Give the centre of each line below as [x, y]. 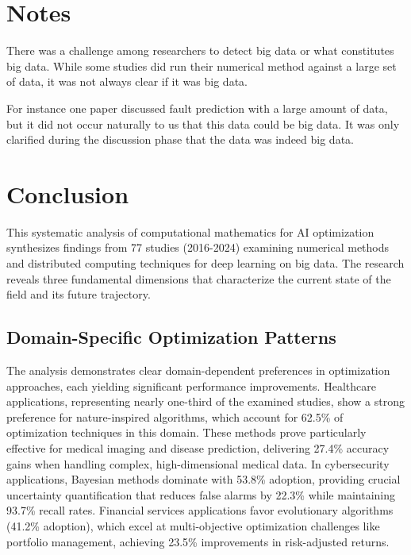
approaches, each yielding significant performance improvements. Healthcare [191, 385]
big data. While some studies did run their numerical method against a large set [202, 66]
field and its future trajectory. [79, 294]
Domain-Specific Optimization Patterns [171, 337]
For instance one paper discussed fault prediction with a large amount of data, [197, 108]
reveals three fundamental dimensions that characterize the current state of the [199, 278]
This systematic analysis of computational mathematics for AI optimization [190, 231]
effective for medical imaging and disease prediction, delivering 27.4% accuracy [198, 447]
